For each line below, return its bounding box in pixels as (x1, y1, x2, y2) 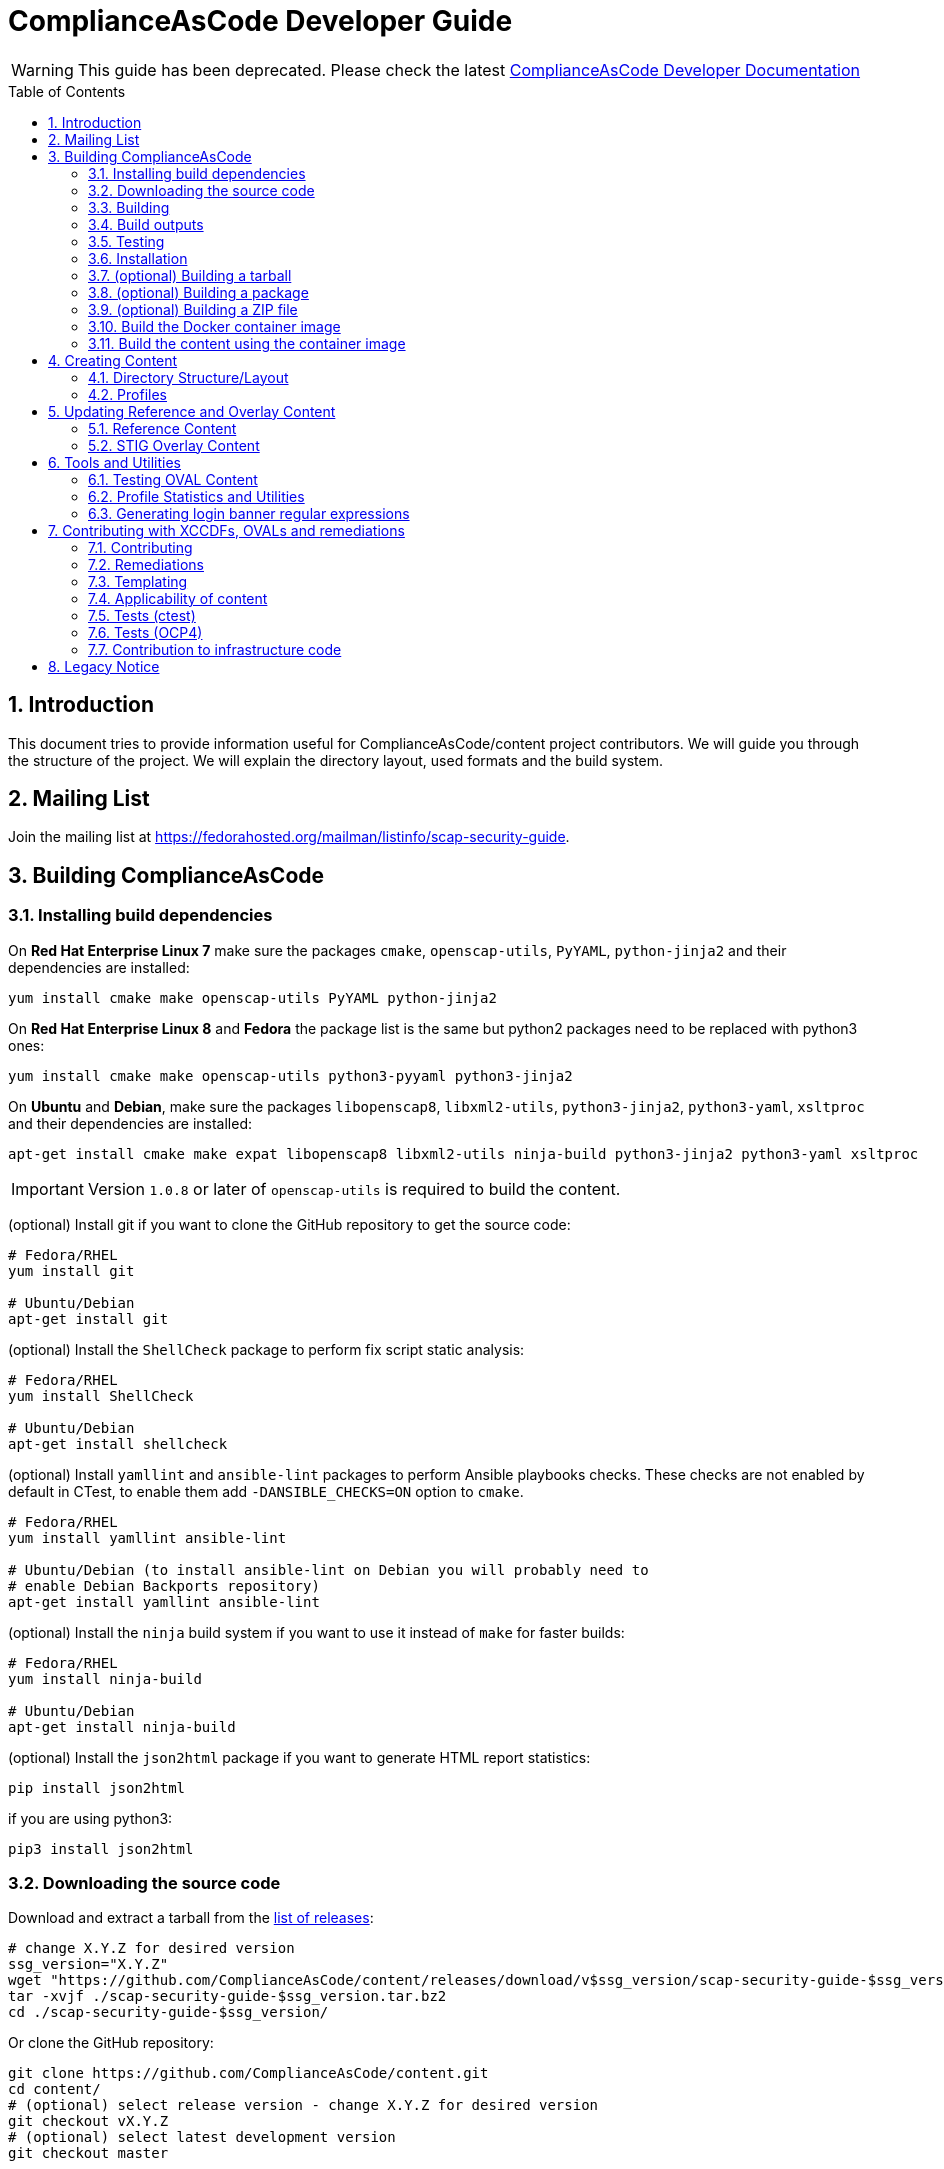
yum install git (8, 1262, 135, 1279)
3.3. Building (88, 198, 170, 216)
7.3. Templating (88, 572, 188, 590)
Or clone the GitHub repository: (8, 2034, 214, 2052)
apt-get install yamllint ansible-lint (8, 1593, 320, 1610)
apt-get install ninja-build (8, 1718, 236, 1735)
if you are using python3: (8, 1809, 173, 1827)
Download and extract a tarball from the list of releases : (8, 1909, 374, 1927)
